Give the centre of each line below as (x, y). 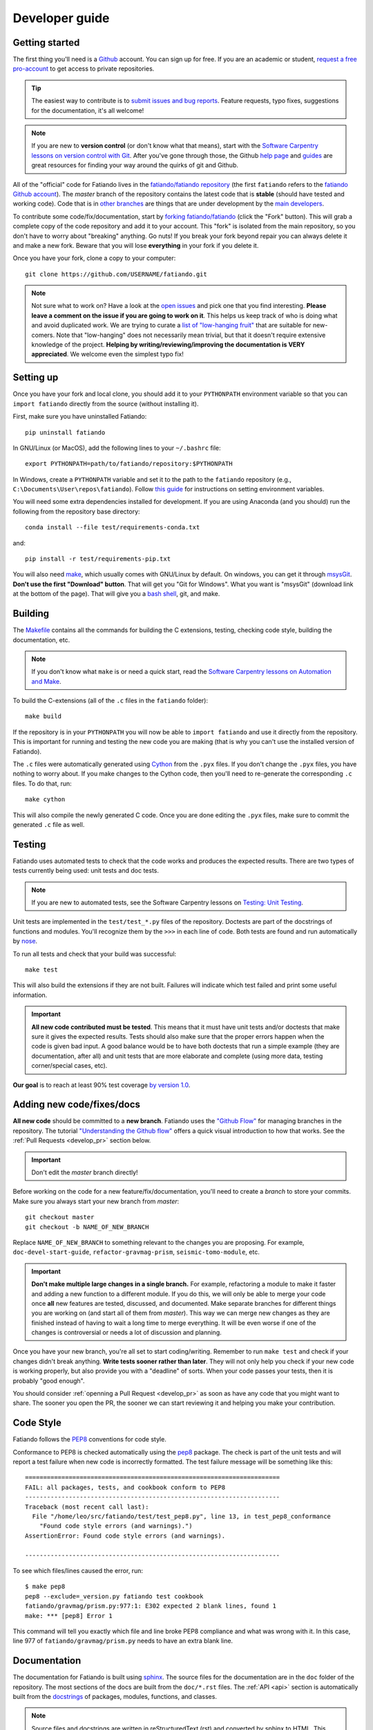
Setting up (36, 377)
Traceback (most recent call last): (87, 1506)
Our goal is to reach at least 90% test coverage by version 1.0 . (102, 1085)
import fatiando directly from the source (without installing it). (106, 403)
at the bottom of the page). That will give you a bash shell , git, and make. (116, 594)
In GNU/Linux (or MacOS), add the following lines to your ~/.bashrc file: (117, 448)
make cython (45, 800)
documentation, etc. (41, 639)
